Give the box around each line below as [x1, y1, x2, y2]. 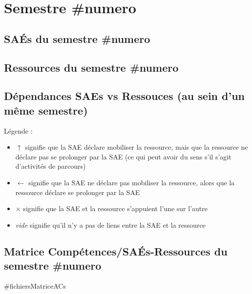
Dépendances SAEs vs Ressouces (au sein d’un [4, 88, 245, 103]
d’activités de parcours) [15, 161, 86, 171]
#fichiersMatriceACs [4, 280, 66, 291]
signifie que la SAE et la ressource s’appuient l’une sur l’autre [23, 203, 208, 214]
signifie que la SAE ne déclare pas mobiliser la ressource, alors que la [28, 177, 235, 187]
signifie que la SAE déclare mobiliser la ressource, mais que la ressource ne [25, 142, 248, 152]
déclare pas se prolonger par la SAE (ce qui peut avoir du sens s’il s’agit [15, 151, 231, 161]
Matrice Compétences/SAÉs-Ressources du [4, 243, 228, 258]
